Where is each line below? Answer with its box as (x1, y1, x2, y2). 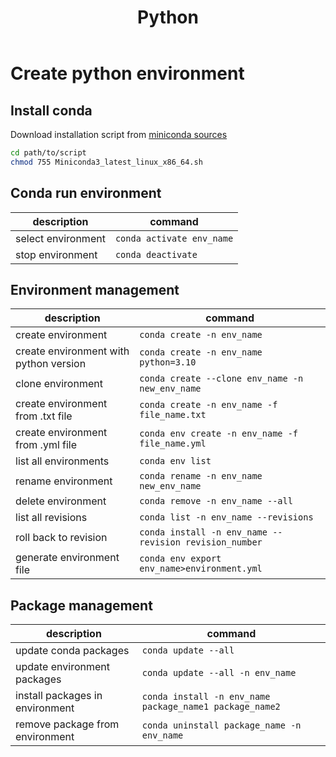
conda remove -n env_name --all (139, 496, 293, 507)
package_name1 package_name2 (141, 701, 281, 713)
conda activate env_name (114, 232, 234, 244)
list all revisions (15, 511, 88, 525)
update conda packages (15, 644, 130, 658)
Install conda (10, 102, 93, 119)
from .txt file (15, 409, 73, 423)
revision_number (185, 537, 263, 548)
